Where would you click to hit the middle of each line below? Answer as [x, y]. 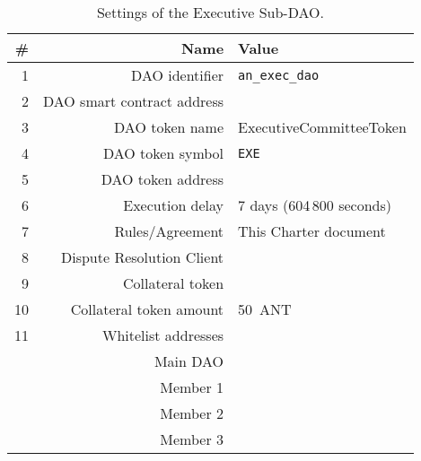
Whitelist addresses [163, 335]
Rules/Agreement [169, 231]
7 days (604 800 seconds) [315, 205]
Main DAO [189, 361]
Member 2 [192, 413]
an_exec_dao [279, 75]
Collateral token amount [147, 309]
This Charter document [312, 231]
